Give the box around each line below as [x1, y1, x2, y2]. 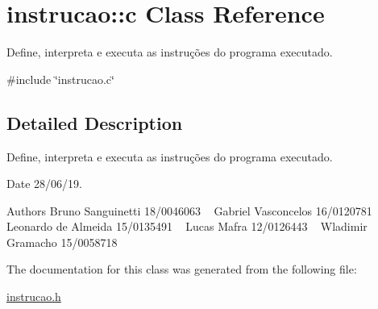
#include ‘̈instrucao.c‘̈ [6, 70, 114, 87]
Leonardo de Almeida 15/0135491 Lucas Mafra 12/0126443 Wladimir [6, 218, 368, 235]
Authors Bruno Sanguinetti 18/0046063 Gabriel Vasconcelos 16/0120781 [6, 202, 372, 219]
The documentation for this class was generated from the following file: [6, 261, 357, 278]
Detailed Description [6, 110, 183, 135]
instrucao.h [6, 288, 61, 305]
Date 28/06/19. [6, 175, 82, 192]
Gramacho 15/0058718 [6, 233, 118, 250]
